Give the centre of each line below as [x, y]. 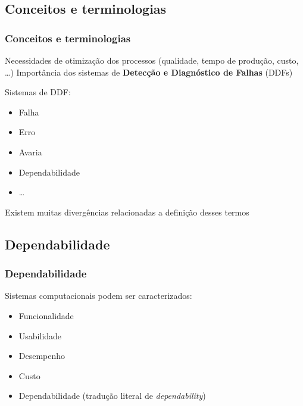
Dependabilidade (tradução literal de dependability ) [112, 396]
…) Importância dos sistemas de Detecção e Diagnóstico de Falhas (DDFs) [149, 72]
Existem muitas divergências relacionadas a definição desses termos [127, 212]
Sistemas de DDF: [38, 92]
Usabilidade [40, 335]
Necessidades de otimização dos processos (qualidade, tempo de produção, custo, [152, 60]
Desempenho [42, 356]
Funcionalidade [46, 315]
